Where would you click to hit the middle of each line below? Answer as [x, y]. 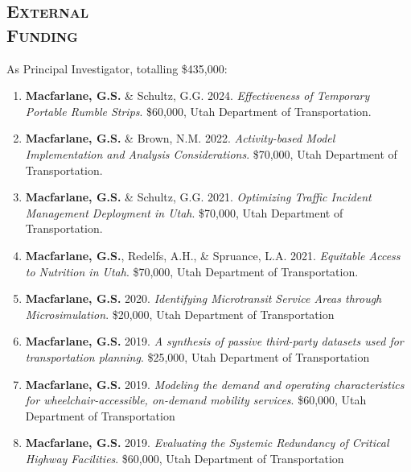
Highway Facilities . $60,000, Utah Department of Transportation [185, 458]
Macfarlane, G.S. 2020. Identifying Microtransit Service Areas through [203, 298]
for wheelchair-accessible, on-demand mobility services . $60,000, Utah [196, 400]
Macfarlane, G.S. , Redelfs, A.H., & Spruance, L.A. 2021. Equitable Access [213, 255]
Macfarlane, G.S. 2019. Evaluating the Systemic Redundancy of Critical [207, 443]
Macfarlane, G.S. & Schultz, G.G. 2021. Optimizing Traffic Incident [198, 197]
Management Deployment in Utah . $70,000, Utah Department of [184, 212]
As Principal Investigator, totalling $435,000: [117, 68]
